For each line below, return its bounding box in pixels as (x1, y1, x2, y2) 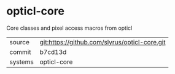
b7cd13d (39, 47, 67, 56)
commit (9, 47, 31, 56)
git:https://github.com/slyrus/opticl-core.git (39, 38, 166, 46)
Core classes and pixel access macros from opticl (6, 24, 133, 32)
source (9, 38, 29, 46)
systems (9, 58, 34, 66)
